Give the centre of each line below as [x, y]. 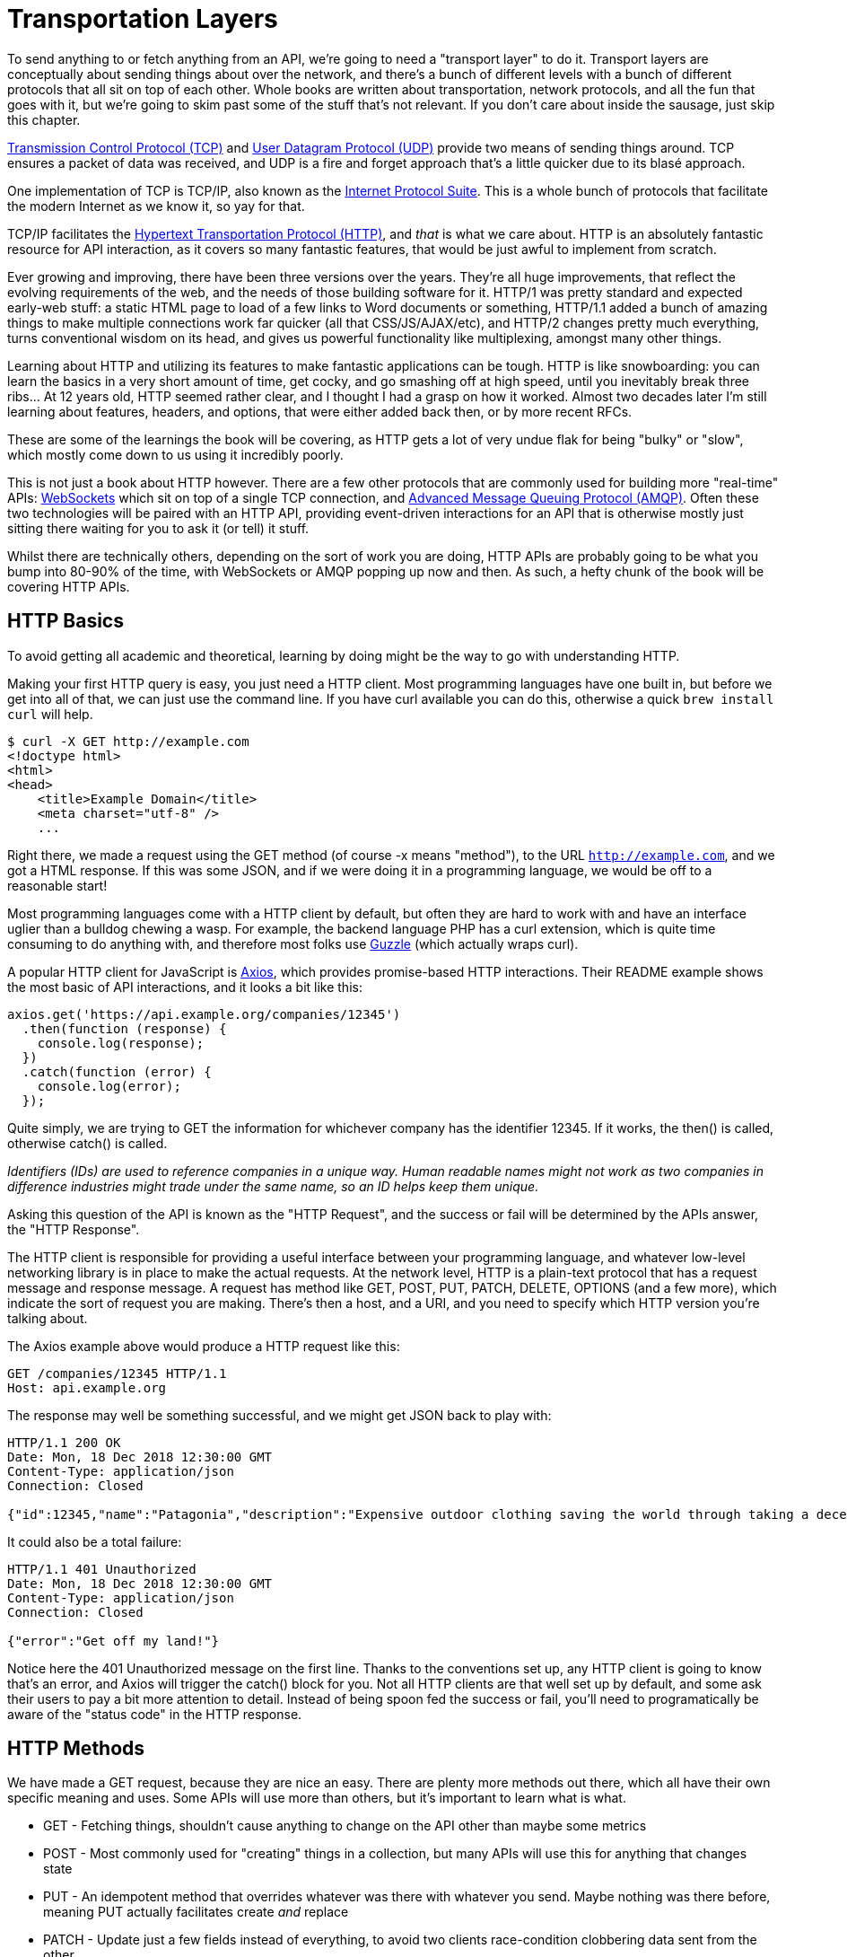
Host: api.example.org [87, 1387]
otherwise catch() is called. [87, 1143]
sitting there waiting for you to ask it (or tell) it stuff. [158, 528]
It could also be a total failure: [95, 1541]
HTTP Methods [76, 1749]
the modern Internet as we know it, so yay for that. [156, 206]
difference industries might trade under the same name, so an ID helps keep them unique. [273, 1186]
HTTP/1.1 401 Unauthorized [102, 1569]
